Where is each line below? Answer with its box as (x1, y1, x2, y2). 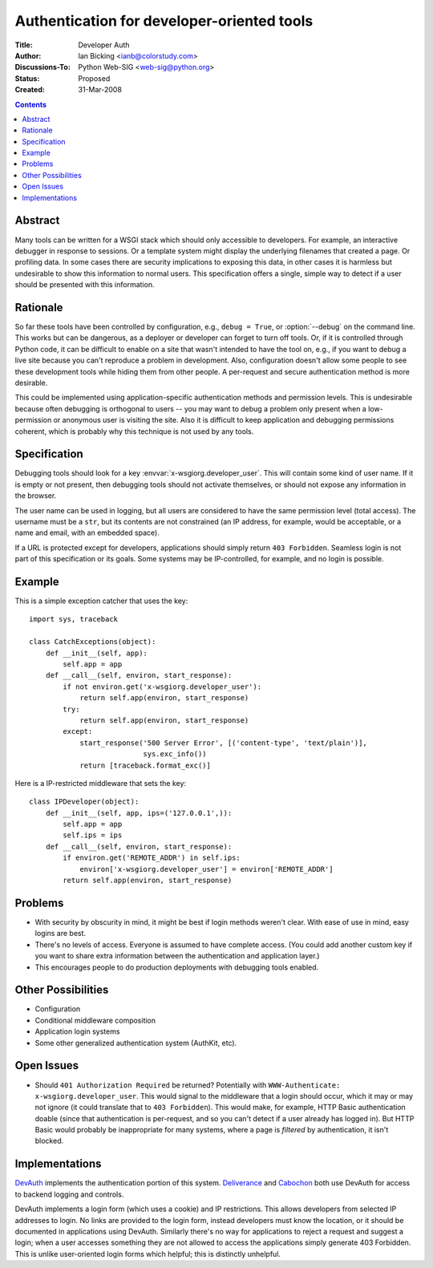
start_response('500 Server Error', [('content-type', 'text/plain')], (79, 738, 368, 747)
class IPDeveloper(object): (29, 797, 140, 806)
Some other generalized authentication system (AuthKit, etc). (34, 1038, 237, 1047)
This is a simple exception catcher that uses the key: (14, 596, 188, 606)
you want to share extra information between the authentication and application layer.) (34, 951, 320, 961)
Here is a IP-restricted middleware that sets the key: (14, 778, 187, 788)
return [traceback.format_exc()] (79, 760, 212, 770)
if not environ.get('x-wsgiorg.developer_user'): (63, 682, 262, 691)
